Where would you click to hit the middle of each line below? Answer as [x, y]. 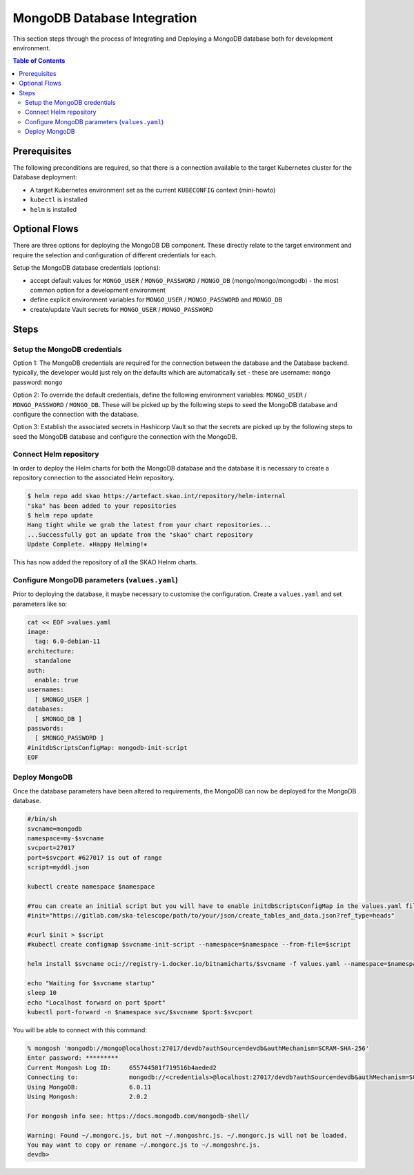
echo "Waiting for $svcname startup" [91, 983]
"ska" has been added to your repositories [102, 506]
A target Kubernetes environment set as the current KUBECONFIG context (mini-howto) [153, 190]
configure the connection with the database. [76, 414]
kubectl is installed [59, 199]
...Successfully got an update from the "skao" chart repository [140, 534]
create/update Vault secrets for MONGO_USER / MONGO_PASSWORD [122, 309]
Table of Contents [39, 61]
